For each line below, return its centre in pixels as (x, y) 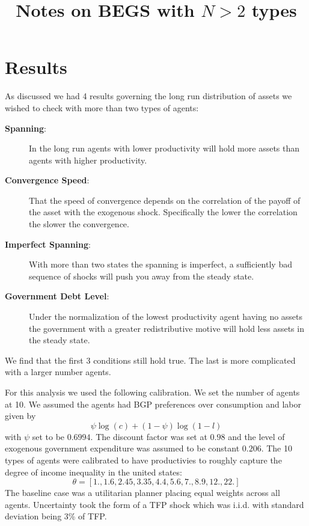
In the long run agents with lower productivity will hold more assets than (164, 148)
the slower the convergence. (79, 224)
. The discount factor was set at (149, 436)
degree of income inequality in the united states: (93, 472)
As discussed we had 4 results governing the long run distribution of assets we (148, 96)
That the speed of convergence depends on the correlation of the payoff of (165, 200)
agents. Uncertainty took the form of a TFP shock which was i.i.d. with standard (154, 504)
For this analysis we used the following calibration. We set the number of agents (152, 392)
